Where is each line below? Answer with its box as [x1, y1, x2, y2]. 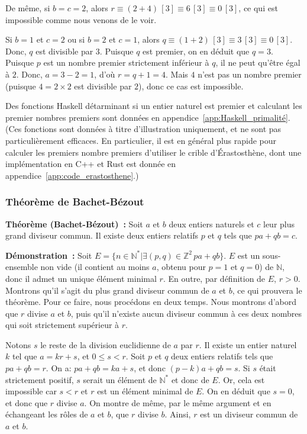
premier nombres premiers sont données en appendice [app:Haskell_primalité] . [5, 111, 290, 123]
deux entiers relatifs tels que [171, 350, 273, 362]
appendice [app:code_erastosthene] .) [5, 169, 139, 181]
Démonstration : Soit [5, 249, 92, 261]
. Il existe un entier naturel [199, 338, 297, 351]
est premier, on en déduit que [143, 44, 250, 57]
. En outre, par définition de [163, 272, 266, 284]
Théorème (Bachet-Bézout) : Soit [5, 217, 143, 230]
